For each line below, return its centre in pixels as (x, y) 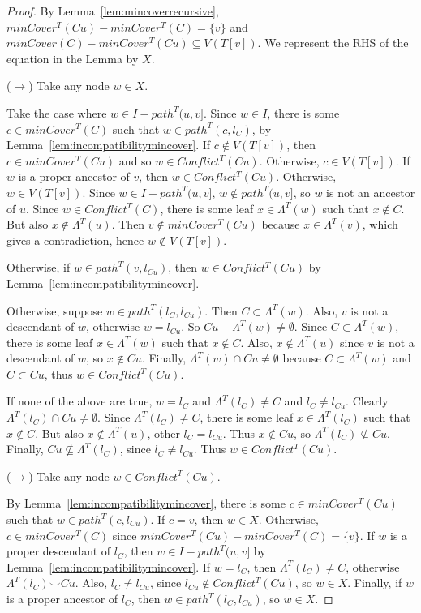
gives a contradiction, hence (75, 240)
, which (380, 224)
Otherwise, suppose (55, 310)
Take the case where (57, 112)
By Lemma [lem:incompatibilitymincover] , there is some (146, 503)
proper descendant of (59, 551)
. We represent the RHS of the (333, 43)
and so (135, 160)
